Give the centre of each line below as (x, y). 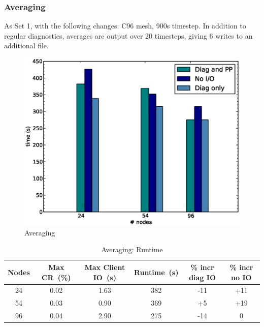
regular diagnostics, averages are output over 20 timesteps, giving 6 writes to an (128, 35)
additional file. (26, 46)
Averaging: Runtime (132, 249)
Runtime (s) (156, 272)
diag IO (203, 277)
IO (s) (105, 277)
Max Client (105, 267)
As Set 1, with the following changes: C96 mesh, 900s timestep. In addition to (125, 26)
